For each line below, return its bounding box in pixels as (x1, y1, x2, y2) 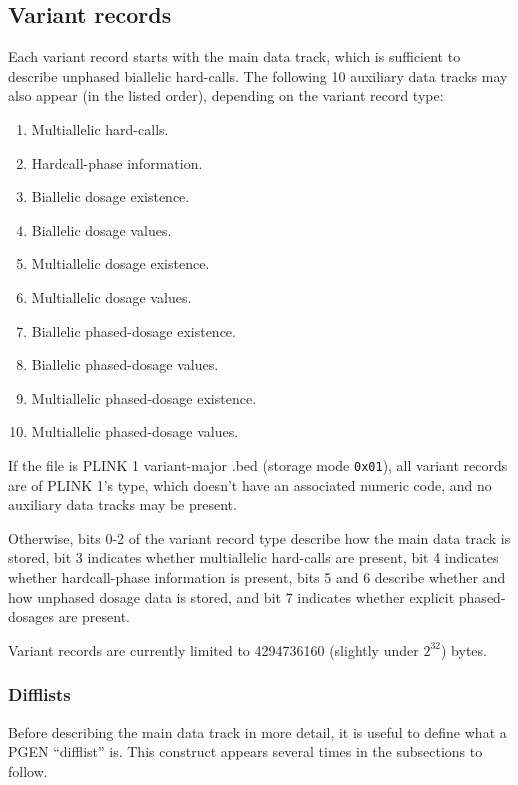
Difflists (8, 682, 71, 707)
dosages (8, 606, 55, 627)
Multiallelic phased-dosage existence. (31, 387, 257, 408)
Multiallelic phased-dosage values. (31, 421, 239, 442)
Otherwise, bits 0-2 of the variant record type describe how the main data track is (8, 527, 511, 548)
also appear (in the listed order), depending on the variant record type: (8, 85, 444, 106)
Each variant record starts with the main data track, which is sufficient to (8, 46, 461, 67)
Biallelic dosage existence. (31, 186, 190, 207)
